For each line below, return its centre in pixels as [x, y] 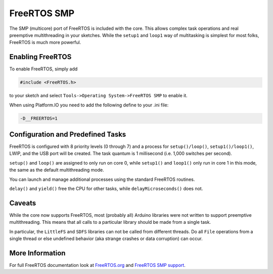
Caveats [23, 203]
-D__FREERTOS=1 [39, 118]
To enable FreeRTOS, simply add [43, 69]
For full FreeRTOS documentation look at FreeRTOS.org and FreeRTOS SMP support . [97, 265]
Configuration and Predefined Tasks [68, 134]
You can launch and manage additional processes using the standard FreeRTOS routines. [102, 179]
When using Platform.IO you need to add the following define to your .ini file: [89, 105]
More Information [37, 253]
